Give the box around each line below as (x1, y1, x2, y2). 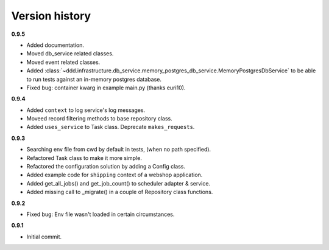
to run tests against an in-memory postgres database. (26, 75, 161, 83)
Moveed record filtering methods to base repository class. (26, 115, 173, 122)
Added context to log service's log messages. (26, 106, 146, 114)
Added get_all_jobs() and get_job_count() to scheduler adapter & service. (26, 179, 210, 187)
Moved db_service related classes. (26, 50, 114, 57)
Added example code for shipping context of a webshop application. (26, 171, 203, 179)
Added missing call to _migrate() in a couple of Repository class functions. (26, 189, 213, 196)
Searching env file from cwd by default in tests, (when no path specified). (26, 146, 211, 153)
